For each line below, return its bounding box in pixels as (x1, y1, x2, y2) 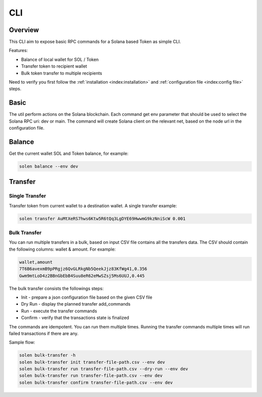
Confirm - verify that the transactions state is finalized (21, 315, 130, 321)
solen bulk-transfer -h (19, 353, 76, 358)
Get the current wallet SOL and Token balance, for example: (9, 151, 129, 156)
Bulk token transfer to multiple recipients (21, 70, 102, 76)
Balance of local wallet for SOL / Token (21, 56, 99, 62)
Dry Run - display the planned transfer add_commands (21, 301, 131, 307)
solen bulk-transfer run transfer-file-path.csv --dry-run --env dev (19, 366, 188, 372)
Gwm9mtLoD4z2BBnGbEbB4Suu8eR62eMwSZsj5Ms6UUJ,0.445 (19, 273, 145, 278)
